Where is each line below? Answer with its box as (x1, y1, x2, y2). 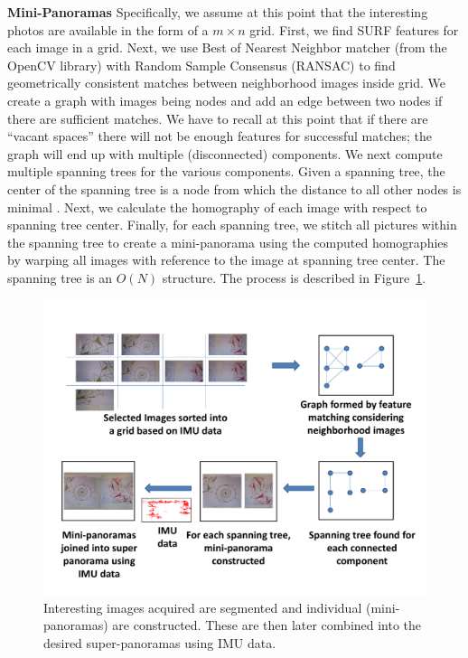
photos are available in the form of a (7, 20, 209, 39)
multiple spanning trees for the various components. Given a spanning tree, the (7, 162, 445, 181)
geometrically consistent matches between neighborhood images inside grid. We (7, 73, 446, 92)
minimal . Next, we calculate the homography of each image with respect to (7, 197, 427, 216)
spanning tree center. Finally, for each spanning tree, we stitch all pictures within (7, 215, 457, 234)
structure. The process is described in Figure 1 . (162, 268, 426, 287)
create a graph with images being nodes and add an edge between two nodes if (7, 90, 443, 109)
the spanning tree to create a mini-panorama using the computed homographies (7, 232, 449, 251)
